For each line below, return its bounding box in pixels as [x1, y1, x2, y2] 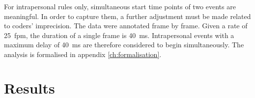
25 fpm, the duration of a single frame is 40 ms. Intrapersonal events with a [4, 30, 234, 40]
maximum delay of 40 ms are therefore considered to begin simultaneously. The [4, 39, 244, 50]
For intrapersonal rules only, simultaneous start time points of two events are [4, 1, 236, 11]
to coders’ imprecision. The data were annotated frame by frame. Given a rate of [4, 20, 248, 31]
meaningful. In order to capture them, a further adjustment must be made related [4, 11, 251, 21]
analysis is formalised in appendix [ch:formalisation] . [4, 49, 162, 59]
